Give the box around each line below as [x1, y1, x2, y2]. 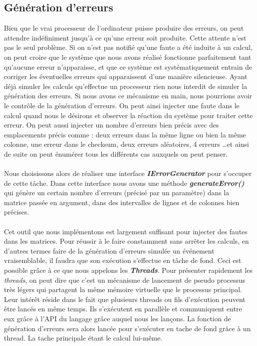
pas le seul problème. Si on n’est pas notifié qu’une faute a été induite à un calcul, [4, 42, 253, 52]
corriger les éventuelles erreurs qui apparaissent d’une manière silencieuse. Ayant [4, 71, 248, 82]
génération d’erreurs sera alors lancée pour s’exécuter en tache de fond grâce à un [4, 323, 251, 333]
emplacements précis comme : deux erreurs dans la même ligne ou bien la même [4, 129, 246, 139]
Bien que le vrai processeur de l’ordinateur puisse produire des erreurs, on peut [4, 23, 244, 33]
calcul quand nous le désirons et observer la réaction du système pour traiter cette [4, 110, 253, 120]
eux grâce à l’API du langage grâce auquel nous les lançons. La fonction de [4, 313, 231, 324]
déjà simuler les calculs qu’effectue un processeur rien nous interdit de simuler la [4, 81, 247, 91]
